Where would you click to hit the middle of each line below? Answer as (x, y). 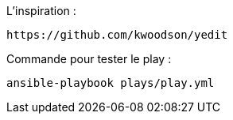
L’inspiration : (41, 11)
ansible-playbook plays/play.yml (111, 83)
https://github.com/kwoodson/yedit (117, 35)
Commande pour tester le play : (89, 59)
